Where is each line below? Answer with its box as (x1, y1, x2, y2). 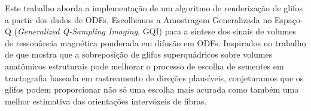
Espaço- (274, 13, 303, 26)
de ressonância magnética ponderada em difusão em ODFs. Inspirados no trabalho (5, 36, 306, 49)
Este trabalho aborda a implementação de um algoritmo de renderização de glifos (5, 2, 303, 14)
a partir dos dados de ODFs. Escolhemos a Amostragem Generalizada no (5, 13, 272, 26)
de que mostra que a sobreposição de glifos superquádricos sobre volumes (5, 48, 273, 61)
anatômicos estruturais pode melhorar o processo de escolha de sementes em (5, 59, 284, 72)
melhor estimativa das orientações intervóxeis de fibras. (5, 94, 207, 107)
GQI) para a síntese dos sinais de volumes (142, 25, 297, 37)
